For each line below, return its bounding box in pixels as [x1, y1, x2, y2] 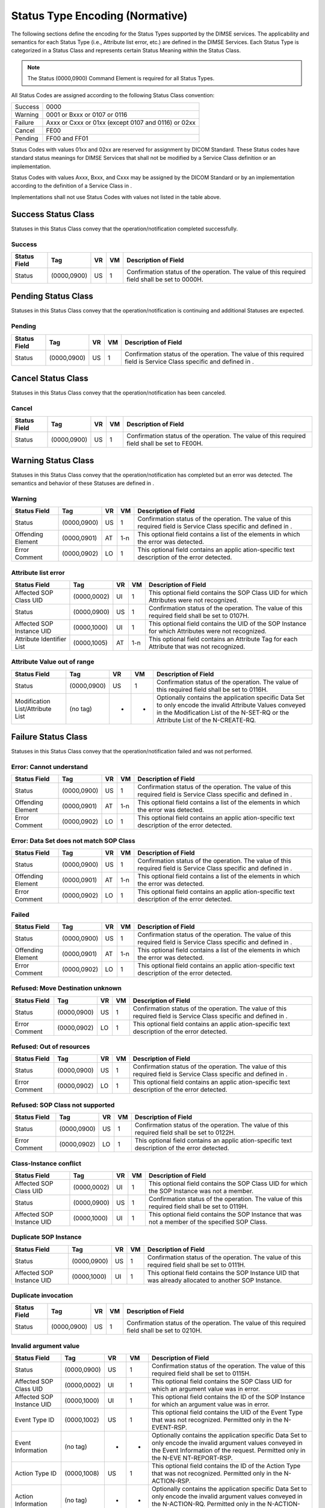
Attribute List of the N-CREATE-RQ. [156, 715, 256, 724]
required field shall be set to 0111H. [147, 1261, 246, 1269]
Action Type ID [14, 1469, 57, 1478]
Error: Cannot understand [11, 763, 88, 771]
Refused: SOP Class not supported [11, 1101, 115, 1109]
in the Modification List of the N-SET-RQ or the [156, 708, 289, 717]
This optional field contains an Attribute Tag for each [148, 635, 298, 643]
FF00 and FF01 [46, 134, 88, 142]
